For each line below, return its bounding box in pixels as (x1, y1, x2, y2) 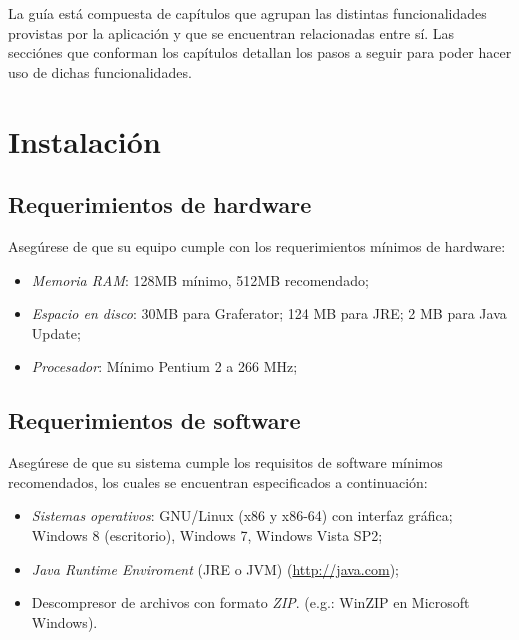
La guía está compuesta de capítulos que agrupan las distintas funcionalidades (8, 3, 487, 23)
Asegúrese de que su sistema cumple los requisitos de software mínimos (8, 452, 443, 473)
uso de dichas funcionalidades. (8, 61, 192, 82)
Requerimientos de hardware (8, 189, 312, 220)
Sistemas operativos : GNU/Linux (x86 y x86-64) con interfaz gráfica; (31, 505, 453, 526)
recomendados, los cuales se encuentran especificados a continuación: (8, 471, 428, 492)
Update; (31, 322, 81, 343)
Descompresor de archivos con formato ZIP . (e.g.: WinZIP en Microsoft (31, 592, 470, 613)
